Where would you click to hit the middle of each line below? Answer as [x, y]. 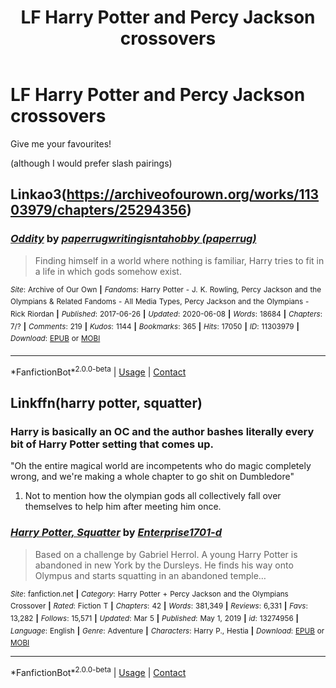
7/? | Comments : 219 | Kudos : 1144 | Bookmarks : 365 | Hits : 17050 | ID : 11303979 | [155, 326]
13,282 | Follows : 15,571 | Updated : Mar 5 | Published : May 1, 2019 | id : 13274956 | [154, 618]
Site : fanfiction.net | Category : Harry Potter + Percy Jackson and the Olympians [149, 594]
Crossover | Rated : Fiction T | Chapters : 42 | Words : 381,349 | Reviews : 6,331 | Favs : [159, 606]
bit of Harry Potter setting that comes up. [112, 444]
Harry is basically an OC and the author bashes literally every [162, 431]
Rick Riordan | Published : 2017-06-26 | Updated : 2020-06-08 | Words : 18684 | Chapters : [166, 314]
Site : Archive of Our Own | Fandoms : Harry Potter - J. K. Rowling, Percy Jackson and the [166, 289]
